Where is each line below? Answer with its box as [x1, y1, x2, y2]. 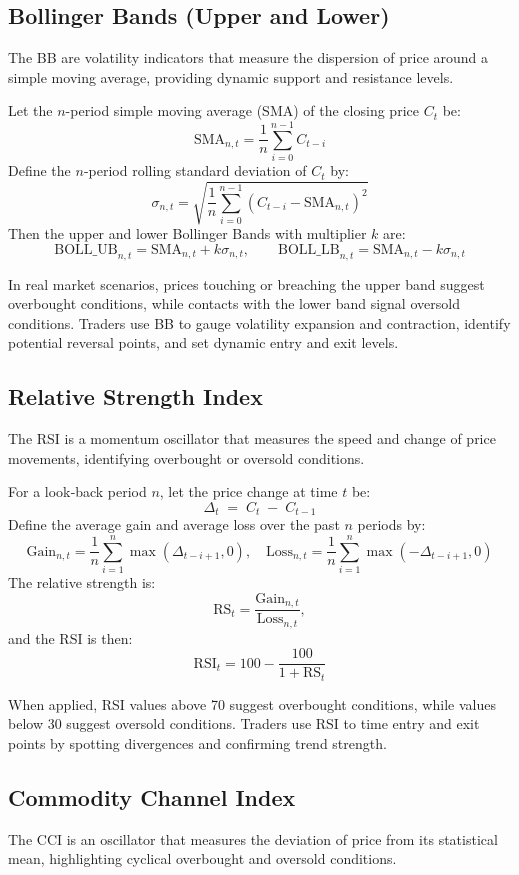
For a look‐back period [8, 481, 147, 502]
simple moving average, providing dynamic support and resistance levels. [8, 66, 454, 87]
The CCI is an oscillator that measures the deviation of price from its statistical [8, 828, 498, 849]
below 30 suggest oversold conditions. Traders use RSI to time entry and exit [8, 713, 480, 734]
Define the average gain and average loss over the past [8, 514, 340, 535]
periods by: [357, 514, 426, 535]
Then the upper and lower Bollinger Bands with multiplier [8, 223, 367, 244]
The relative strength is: [8, 572, 156, 593]
